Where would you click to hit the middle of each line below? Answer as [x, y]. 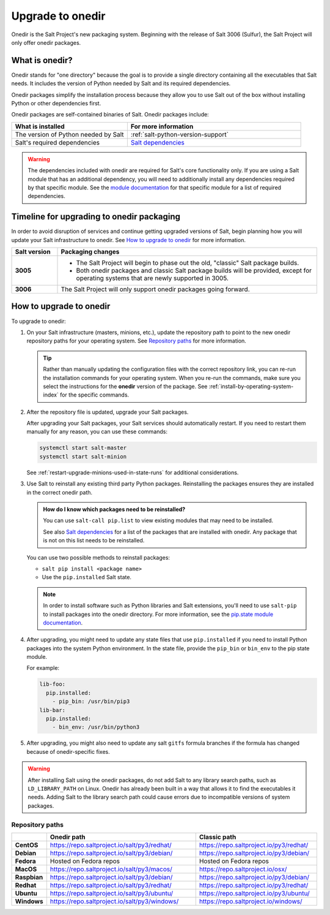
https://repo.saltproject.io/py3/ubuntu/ [254, 893]
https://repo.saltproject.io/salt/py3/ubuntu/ [112, 893]
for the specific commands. [95, 395]
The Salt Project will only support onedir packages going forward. [155, 289]
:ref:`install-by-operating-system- [251, 386]
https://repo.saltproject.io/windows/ [251, 901]
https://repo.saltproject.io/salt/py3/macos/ [111, 869]
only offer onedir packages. [46, 42]
